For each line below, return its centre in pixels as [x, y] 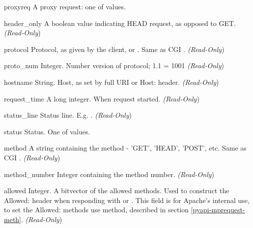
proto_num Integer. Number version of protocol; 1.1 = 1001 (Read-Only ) [114, 65]
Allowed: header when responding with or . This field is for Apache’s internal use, [127, 200]
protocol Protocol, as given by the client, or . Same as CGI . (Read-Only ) [114, 49]
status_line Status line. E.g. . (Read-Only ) [68, 115]
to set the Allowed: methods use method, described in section [97, 210]
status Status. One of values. [47, 131]
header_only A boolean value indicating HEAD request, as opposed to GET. [120, 23]
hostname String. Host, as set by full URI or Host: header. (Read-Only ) [112, 82]
